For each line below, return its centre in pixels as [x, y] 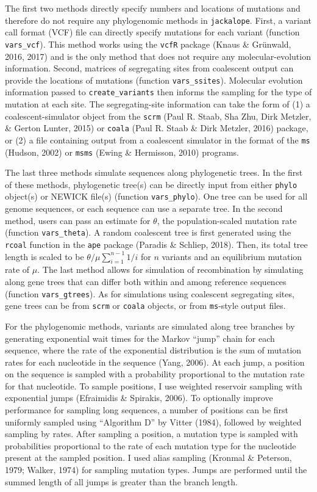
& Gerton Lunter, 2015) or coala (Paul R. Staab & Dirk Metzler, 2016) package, [157, 128]
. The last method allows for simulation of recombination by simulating [170, 270]
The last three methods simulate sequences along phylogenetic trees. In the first [154, 172]
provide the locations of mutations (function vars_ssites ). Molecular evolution [154, 80]
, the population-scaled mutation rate [227, 220]
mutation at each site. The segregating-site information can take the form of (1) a [158, 104]
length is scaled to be [45, 256]
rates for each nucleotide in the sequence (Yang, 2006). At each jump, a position [155, 362]
